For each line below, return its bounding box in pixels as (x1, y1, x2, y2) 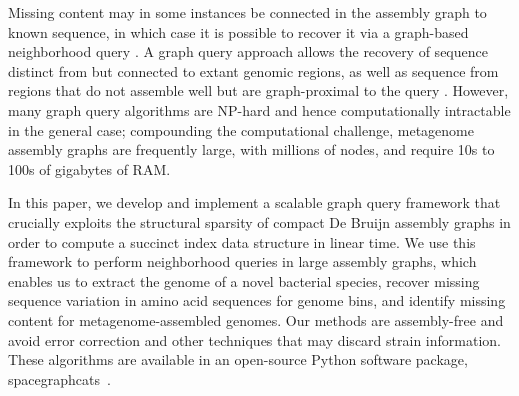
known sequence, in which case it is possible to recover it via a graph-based (8, 21, 469, 42)
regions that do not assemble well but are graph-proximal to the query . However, (8, 80, 509, 101)
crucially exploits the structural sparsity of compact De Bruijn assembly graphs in (8, 211, 511, 232)
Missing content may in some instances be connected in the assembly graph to (8, 2, 487, 22)
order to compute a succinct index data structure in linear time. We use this (8, 231, 476, 252)
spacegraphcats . (8, 368, 111, 389)
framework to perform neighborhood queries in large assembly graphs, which (8, 251, 477, 272)
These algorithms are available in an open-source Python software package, (8, 349, 468, 370)
